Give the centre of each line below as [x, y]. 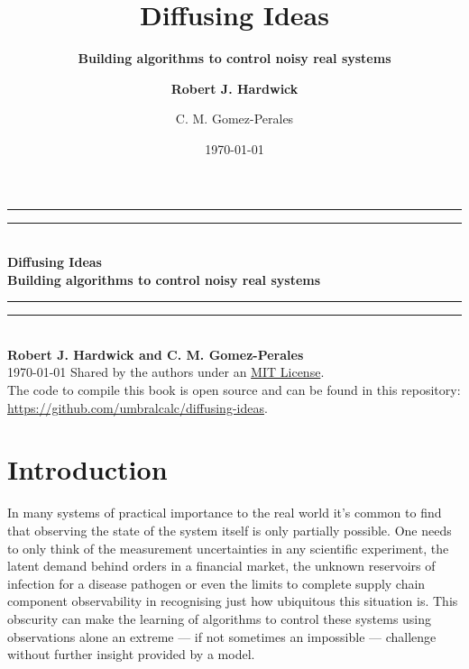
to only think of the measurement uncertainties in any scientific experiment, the [228, 548]
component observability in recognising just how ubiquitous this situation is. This [233, 601]
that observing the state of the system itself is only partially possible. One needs [230, 530]
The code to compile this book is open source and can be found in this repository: [234, 390]
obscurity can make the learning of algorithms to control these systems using [220, 618]
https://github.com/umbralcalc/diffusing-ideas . [138, 407]
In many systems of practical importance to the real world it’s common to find [225, 513]
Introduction [87, 469]
